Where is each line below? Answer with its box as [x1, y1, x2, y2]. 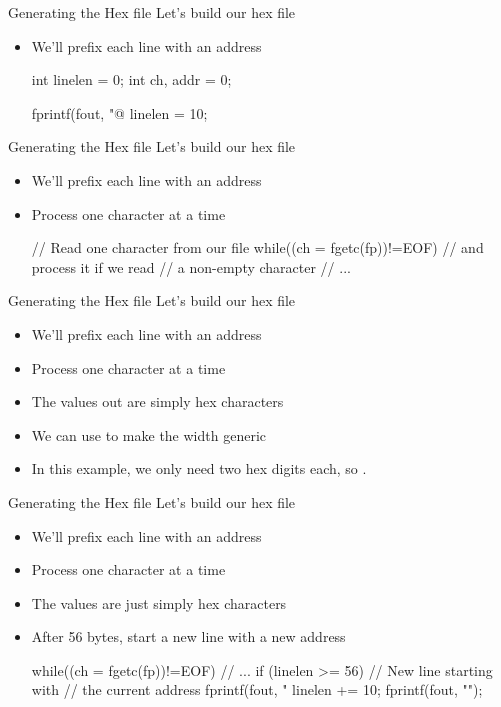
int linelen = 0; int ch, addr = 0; [31, 69, 232, 90]
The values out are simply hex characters [31, 391, 284, 412]
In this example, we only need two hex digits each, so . [31, 458, 367, 479]
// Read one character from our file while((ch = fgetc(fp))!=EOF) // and [31, 237, 484, 258]
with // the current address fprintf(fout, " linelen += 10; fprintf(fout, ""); [31, 679, 483, 700]
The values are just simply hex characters [31, 592, 287, 613]
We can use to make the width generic [31, 424, 266, 445]
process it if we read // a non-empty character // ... [31, 256, 351, 277]
